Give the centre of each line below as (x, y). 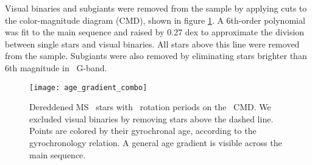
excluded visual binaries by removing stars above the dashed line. (151, 118)
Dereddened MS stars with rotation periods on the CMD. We (150, 107)
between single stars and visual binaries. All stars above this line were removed (152, 44)
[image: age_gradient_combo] (88, 87)
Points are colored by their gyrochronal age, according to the (143, 131)
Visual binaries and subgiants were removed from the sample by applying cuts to (156, 8)
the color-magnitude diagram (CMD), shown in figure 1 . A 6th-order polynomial (155, 20)
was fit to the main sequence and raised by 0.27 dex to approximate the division (155, 32)
